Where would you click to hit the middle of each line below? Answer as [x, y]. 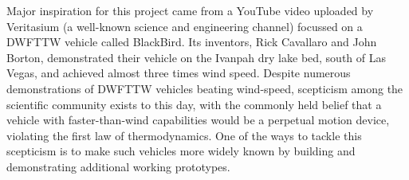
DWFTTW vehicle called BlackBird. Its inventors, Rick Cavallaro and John [192, 42]
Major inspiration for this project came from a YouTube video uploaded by [190, 10]
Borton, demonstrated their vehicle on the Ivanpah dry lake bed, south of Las [197, 57]
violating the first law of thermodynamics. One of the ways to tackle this [184, 135]
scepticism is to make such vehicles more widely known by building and [181, 151]
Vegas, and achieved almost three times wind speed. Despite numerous [179, 73]
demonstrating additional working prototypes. [118, 166]
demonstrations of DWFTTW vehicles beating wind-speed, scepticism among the [205, 88]
